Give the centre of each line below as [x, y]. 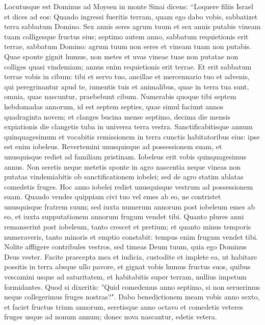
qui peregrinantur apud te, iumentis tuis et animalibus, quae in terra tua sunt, [127, 86]
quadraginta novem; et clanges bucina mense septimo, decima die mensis [117, 116]
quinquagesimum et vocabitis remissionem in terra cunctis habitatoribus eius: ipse [132, 136]
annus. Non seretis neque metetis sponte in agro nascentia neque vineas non [123, 166]
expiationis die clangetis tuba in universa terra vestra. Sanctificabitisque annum [128, 126]
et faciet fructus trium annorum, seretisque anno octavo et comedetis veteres [124, 306]
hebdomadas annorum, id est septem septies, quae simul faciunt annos [114, 106]
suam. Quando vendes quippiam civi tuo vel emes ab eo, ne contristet [113, 196]
